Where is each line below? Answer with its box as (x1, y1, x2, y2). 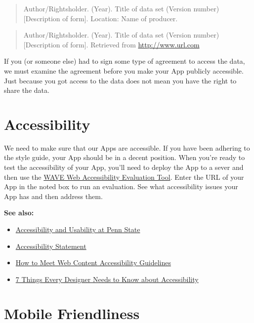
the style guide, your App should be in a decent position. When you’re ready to (4, 152, 245, 162)
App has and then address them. (4, 191, 103, 201)
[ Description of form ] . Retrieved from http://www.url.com (23, 39, 200, 49)
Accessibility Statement (15, 241, 86, 251)
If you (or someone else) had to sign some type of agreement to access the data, (4, 56, 245, 66)
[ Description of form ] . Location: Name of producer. (23, 13, 178, 23)
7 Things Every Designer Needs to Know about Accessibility (15, 274, 199, 284)
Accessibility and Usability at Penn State (15, 224, 140, 235)
